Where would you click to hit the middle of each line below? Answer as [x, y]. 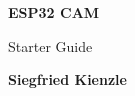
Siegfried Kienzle [67, 79]
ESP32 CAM [54, 12]
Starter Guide [50, 45]
